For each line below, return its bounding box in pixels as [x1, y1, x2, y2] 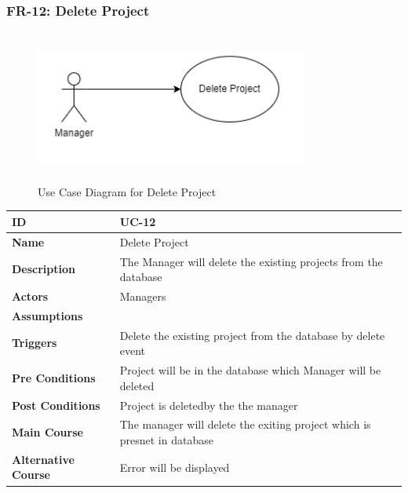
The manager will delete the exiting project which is [119, 416, 371, 433]
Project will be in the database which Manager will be [119, 362, 381, 378]
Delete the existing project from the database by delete [119, 327, 385, 343]
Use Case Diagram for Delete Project [38, 183, 217, 199]
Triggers [12, 334, 57, 351]
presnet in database [119, 432, 213, 447]
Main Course [12, 424, 83, 440]
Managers [119, 288, 166, 304]
